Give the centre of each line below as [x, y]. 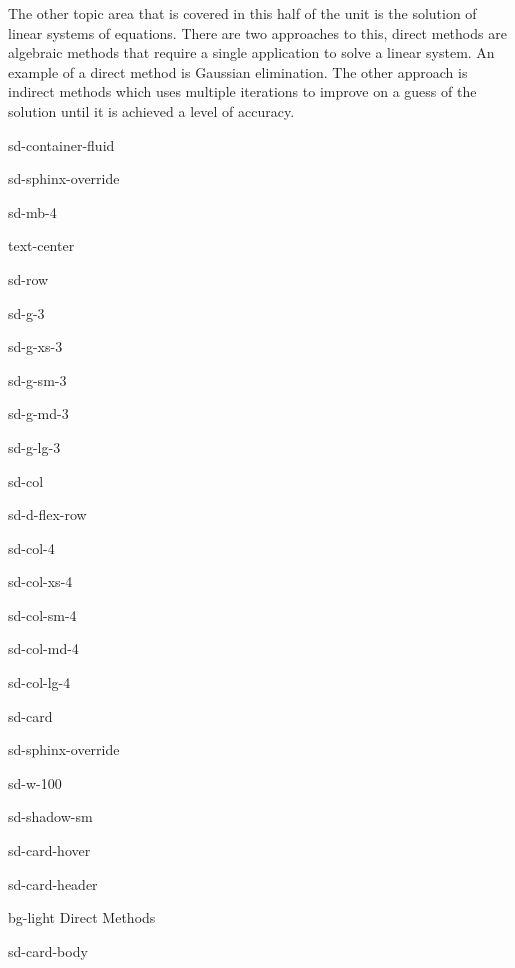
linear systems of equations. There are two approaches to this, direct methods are [257, 32]
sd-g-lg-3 [34, 446]
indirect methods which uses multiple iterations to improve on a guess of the [242, 91]
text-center [41, 245]
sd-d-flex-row [47, 514]
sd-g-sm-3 [37, 379]
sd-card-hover [49, 850]
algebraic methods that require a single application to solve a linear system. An [251, 52]
